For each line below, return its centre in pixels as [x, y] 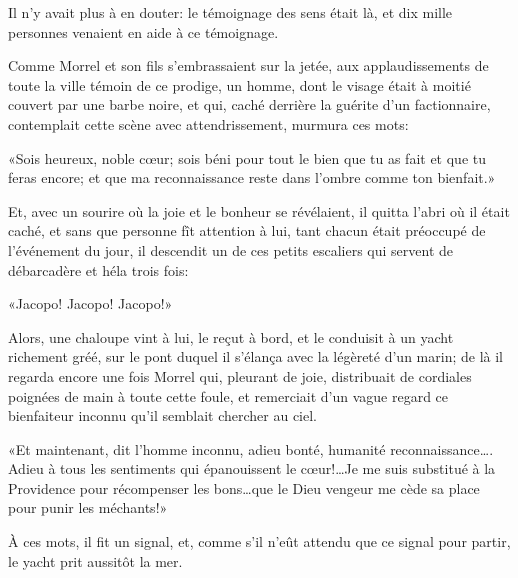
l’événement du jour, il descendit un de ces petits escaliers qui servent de [231, 249]
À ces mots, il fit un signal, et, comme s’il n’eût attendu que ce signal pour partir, [259, 541]
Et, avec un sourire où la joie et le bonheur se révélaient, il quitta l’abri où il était [259, 210]
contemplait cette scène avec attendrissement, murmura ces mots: [208, 123]
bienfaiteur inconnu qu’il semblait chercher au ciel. [162, 415]
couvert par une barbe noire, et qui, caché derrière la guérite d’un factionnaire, [249, 104]
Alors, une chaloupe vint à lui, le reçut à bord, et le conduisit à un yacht [231, 336]
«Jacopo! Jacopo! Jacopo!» [90, 303]
